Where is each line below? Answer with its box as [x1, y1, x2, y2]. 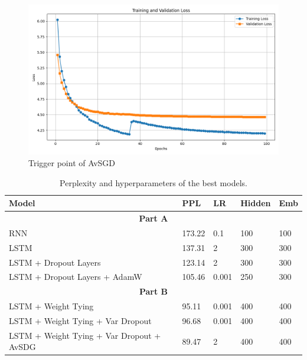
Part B [139, 285, 168, 298]
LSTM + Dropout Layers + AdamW [9, 270, 142, 283]
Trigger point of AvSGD [28, 156, 116, 169]
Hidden [240, 197, 271, 209]
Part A [139, 212, 168, 224]
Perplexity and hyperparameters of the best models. [60, 176, 247, 189]
